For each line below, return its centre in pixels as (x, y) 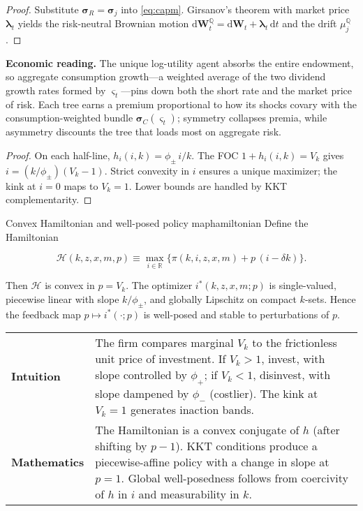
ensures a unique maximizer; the (268, 170)
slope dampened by (142, 393)
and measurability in (189, 494)
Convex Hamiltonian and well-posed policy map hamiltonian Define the (157, 223)
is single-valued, (303, 285)
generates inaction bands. (192, 409)
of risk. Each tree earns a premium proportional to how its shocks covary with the (181, 104)
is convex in (70, 285)
